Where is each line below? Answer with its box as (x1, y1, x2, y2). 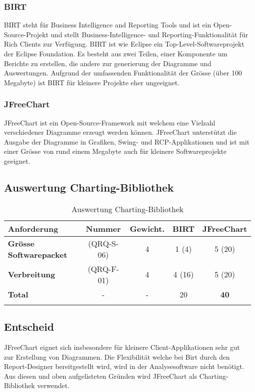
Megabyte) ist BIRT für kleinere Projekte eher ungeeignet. (4, 77, 180, 87)
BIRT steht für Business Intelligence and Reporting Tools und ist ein (4, 20, 211, 30)
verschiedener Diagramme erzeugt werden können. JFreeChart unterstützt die (4, 127, 237, 137)
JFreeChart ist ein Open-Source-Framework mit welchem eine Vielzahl (4, 117, 215, 127)
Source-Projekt (4, 29, 49, 39)
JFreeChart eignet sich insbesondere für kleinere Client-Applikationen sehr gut (4, 342, 240, 352)
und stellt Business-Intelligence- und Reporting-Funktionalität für (51, 29, 248, 39)
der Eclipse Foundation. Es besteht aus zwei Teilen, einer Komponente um (4, 49, 228, 58)
